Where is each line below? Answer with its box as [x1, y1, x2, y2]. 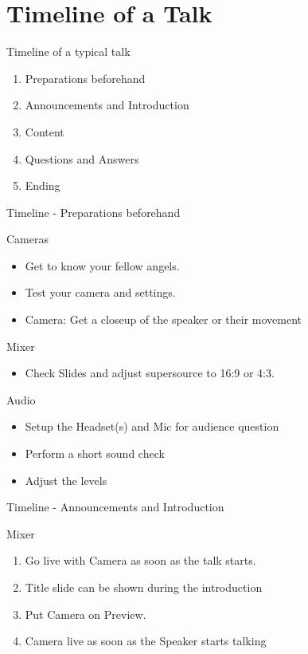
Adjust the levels [25, 471, 107, 488]
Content [25, 123, 64, 140]
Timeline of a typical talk [6, 43, 131, 60]
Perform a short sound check [25, 445, 165, 462]
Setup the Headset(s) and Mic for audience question [25, 418, 279, 435]
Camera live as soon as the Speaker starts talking [25, 632, 267, 649]
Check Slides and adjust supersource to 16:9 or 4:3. [25, 364, 275, 381]
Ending [25, 177, 60, 194]
